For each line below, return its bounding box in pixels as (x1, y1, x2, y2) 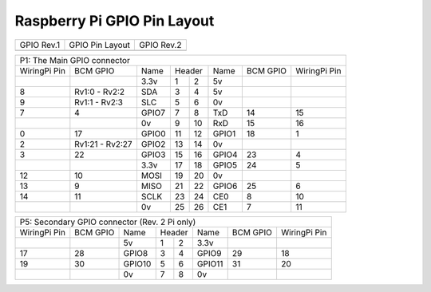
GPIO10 (123, 258, 152, 269)
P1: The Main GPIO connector (19, 54, 131, 65)
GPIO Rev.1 (19, 39, 61, 50)
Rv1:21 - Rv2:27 (74, 138, 132, 149)
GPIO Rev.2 (138, 39, 182, 50)
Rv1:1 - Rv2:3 (74, 97, 124, 108)
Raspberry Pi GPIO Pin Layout (14, 12, 215, 30)
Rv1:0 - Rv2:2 (74, 86, 125, 97)
